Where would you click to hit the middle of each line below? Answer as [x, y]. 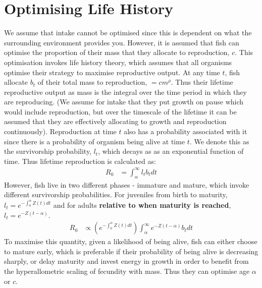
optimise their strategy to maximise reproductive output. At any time [112, 72]
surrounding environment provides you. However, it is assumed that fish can [122, 42]
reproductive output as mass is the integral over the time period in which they [125, 92]
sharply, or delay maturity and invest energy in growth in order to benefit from [126, 261]
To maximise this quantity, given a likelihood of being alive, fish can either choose [131, 241]
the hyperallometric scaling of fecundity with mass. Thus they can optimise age [127, 271]
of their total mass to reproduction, [92, 82]
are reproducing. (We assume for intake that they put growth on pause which [124, 102]
